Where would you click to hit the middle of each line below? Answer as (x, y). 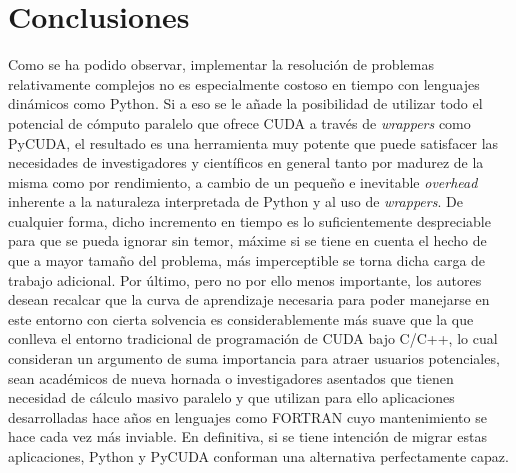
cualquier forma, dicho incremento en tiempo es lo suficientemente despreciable (249, 220)
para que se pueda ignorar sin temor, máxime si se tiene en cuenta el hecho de (247, 240)
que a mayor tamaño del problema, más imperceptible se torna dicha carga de (247, 260)
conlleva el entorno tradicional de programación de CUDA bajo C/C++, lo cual (253, 338)
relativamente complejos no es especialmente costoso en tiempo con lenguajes (244, 83)
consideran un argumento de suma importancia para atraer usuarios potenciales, (254, 358)
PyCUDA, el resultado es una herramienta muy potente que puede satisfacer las (253, 142)
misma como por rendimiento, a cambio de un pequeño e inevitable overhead (243, 181)
